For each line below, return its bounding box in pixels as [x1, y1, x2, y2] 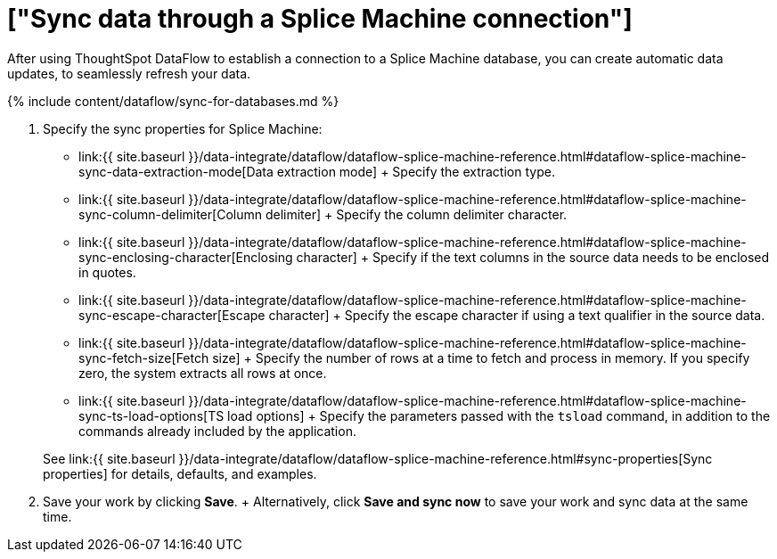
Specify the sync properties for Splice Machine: [43, 120, 323, 136]
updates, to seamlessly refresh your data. [7, 65, 251, 81]
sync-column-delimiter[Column [78, 206, 262, 222]
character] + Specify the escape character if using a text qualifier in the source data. [268, 307, 765, 323]
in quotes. [78, 264, 136, 280]
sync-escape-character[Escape [78, 307, 266, 323]
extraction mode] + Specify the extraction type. [276, 163, 555, 179]
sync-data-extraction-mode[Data [78, 163, 274, 179]
